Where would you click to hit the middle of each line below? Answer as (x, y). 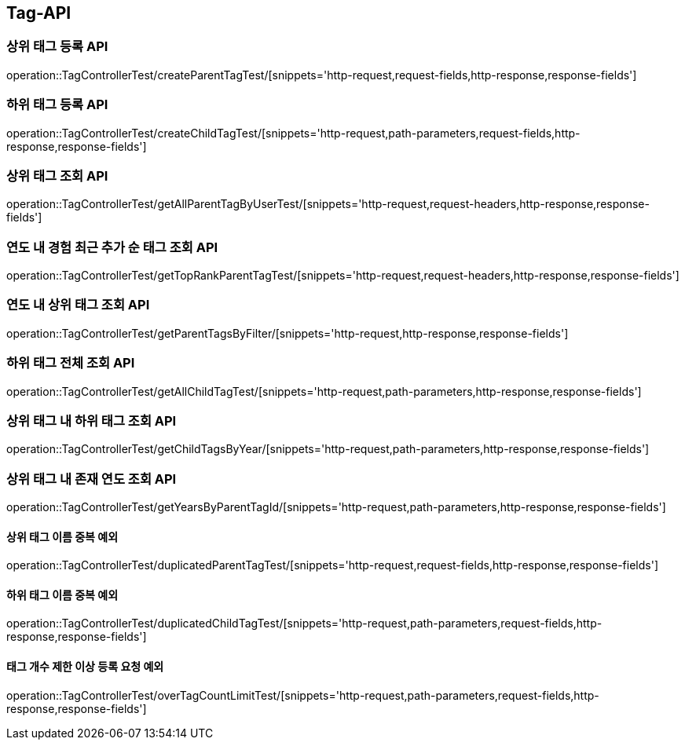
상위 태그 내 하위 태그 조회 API (92, 421)
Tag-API (39, 13)
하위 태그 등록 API (57, 105)
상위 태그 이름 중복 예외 (62, 536)
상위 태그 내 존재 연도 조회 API (92, 479)
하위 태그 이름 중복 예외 (62, 594)
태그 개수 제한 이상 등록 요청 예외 (85, 667)
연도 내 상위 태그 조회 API (78, 305)
